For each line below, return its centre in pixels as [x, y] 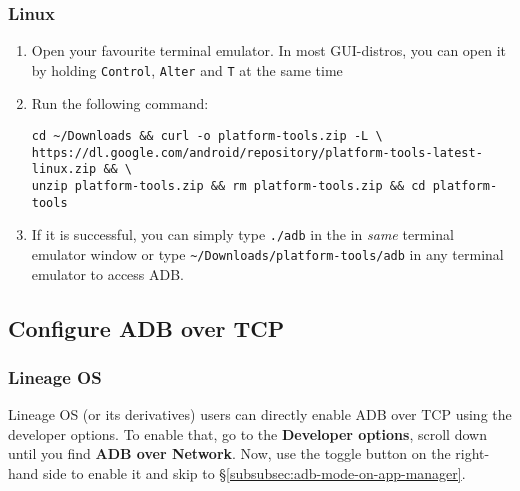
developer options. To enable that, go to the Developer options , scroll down [247, 433]
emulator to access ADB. [108, 273]
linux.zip [64, 169]
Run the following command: [120, 103]
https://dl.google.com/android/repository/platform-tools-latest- [257, 152]
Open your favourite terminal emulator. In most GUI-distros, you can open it [269, 50]
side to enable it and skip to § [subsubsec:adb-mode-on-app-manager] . [254, 473]
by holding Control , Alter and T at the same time [187, 69]
